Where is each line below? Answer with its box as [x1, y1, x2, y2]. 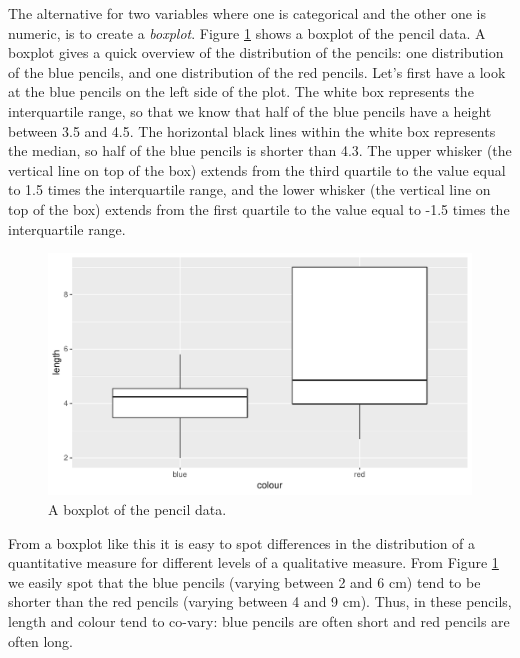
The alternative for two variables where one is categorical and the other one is [8, 3, 486, 23]
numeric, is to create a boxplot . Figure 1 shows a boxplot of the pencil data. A [8, 22, 486, 43]
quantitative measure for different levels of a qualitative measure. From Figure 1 [8, 552, 499, 573]
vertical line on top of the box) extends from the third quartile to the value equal [8, 159, 506, 180]
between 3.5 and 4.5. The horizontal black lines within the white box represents [8, 120, 496, 141]
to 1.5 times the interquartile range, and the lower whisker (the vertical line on [8, 179, 491, 200]
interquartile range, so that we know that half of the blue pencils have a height [8, 100, 492, 121]
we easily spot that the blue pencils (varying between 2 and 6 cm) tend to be [8, 571, 481, 592]
